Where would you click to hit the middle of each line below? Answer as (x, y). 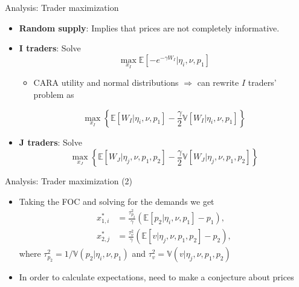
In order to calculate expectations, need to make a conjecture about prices (156, 277)
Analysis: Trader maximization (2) (69, 181)
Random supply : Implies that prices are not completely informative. (149, 27)
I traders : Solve (50, 48)
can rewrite (218, 82)
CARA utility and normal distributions (106, 82)
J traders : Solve (50, 142)
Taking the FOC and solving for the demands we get (117, 201)
